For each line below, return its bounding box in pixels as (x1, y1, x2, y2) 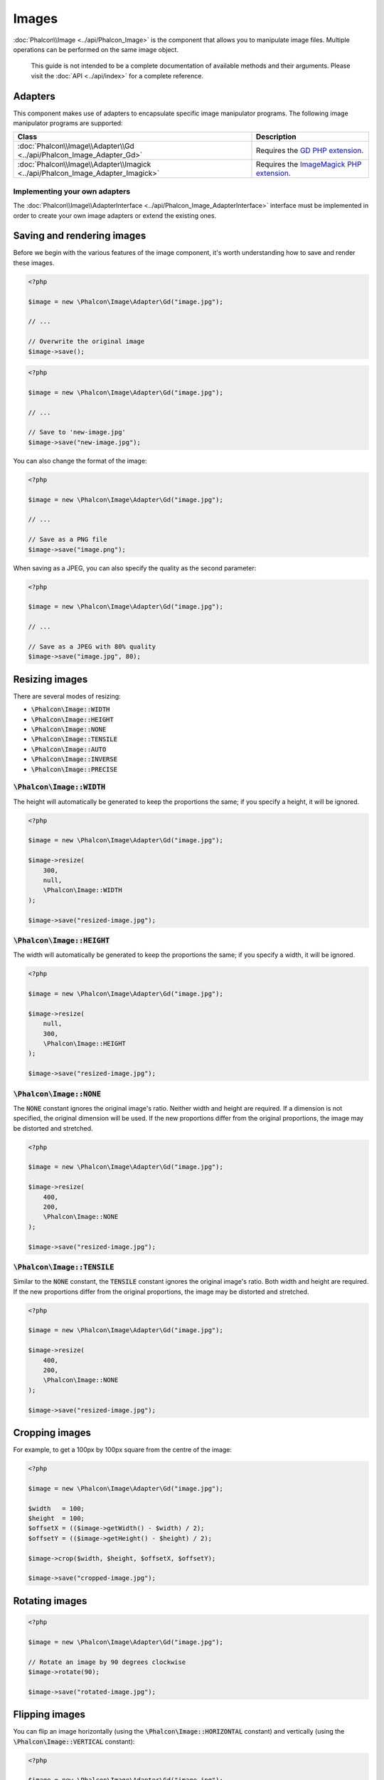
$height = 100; (28, 1514, 85, 1523)
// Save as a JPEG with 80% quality (28, 642, 156, 651)
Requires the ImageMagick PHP (256, 159, 362, 169)
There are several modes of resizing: (13, 691, 121, 701)
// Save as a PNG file (28, 535, 107, 544)
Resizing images (13, 673, 88, 685)
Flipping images (13, 1709, 85, 1721)
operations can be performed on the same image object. (13, 45, 179, 53)
